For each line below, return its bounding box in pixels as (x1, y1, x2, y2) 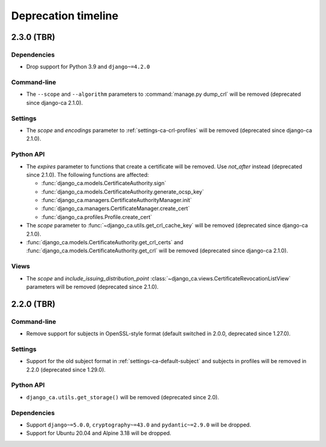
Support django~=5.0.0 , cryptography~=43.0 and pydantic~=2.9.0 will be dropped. (26, 421, 252, 428)
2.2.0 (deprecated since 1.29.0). (26, 366, 106, 373)
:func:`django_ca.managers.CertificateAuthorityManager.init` (41, 197, 193, 204)
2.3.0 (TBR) (11, 32, 56, 42)
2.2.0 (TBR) (11, 299, 56, 309)
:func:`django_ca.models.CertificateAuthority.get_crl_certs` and (26, 239, 184, 246)
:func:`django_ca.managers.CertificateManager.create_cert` (41, 205, 190, 212)
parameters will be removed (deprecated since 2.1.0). (26, 283, 159, 290)
